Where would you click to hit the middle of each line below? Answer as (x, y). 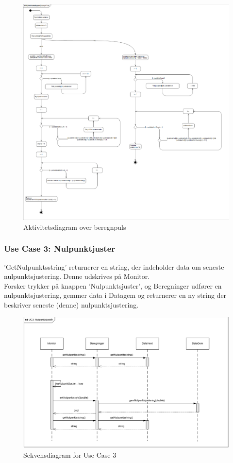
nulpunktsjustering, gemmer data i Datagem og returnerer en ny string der (115, 295)
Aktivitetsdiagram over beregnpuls (75, 227)
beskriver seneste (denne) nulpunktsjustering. (71, 305)
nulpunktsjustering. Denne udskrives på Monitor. (77, 276)
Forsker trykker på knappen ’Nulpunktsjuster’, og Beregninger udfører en (113, 285)
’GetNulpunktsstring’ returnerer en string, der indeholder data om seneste (114, 266)
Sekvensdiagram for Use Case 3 (70, 454)
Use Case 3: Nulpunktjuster (60, 249)
